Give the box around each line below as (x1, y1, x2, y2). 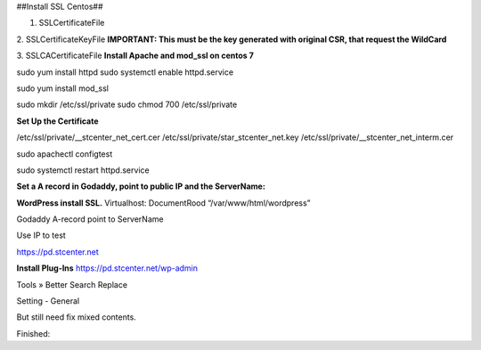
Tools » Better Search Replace (16, 279, 128, 289)
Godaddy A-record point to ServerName (16, 214, 164, 224)
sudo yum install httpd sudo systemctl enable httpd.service (16, 67, 234, 77)
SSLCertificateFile (38, 18, 105, 28)
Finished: (16, 328, 51, 338)
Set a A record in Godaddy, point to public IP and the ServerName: (16, 181, 266, 191)
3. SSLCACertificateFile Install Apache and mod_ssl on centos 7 (16, 50, 254, 61)
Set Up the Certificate (16, 116, 99, 126)
